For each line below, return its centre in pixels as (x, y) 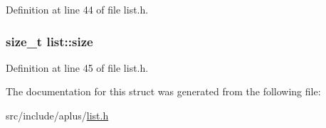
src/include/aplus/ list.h (57, 115)
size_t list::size (49, 41)
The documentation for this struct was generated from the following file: (163, 91)
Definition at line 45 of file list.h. (77, 67)
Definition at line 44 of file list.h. (77, 9)
